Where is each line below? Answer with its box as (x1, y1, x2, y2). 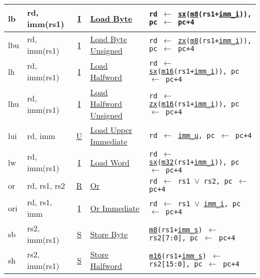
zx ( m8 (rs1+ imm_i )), (177, 37, 252, 45)
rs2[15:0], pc (149, 260, 202, 268)
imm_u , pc (177, 131, 215, 140)
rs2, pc (203, 177, 232, 185)
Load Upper (90, 124, 132, 135)
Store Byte (90, 228, 128, 240)
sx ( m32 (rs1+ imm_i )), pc (149, 158, 239, 166)
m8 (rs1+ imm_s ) (149, 226, 202, 234)
